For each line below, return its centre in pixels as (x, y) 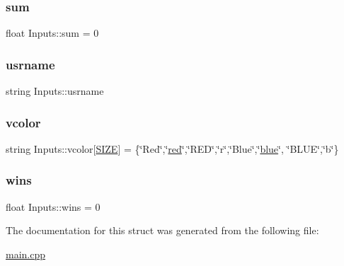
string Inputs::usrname (55, 91)
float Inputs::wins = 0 (53, 206)
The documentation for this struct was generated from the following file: (162, 230)
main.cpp (26, 254)
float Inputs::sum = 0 (52, 33)
